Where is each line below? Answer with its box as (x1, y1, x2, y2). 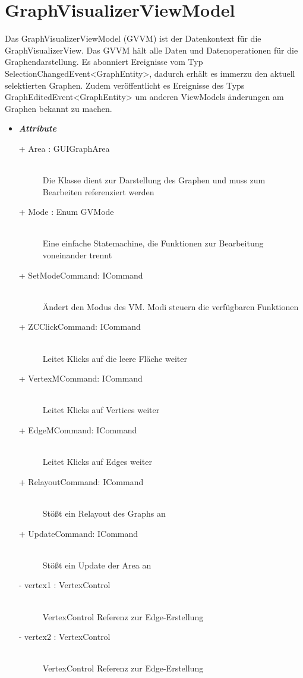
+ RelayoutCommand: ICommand (18, 475, 144, 488)
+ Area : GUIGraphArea (18, 142, 110, 154)
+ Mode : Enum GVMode (18, 205, 114, 218)
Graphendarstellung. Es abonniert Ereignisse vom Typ (5, 55, 203, 68)
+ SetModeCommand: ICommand (18, 268, 143, 281)
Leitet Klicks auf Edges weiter (42, 455, 152, 468)
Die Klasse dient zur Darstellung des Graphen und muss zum (42, 174, 266, 186)
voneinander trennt (42, 249, 112, 261)
